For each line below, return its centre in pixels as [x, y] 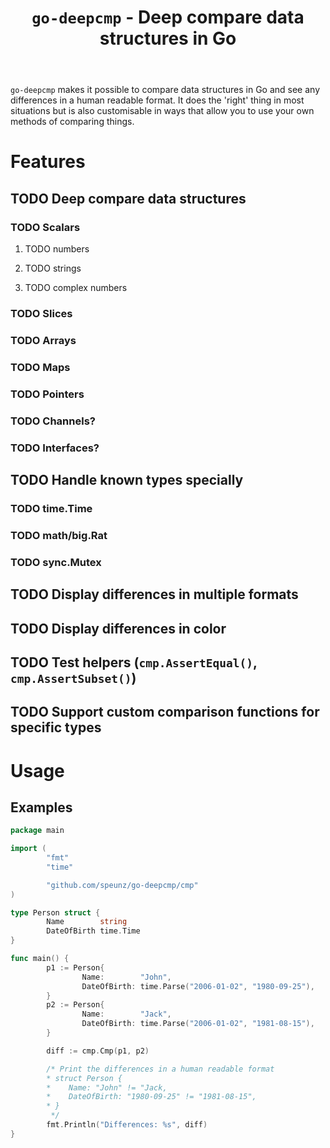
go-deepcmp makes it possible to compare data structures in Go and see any [165, 90]
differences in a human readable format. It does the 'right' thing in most [157, 100]
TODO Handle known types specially [127, 479]
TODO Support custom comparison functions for [165, 712]
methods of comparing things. [72, 122]
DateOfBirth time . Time [93, 931]
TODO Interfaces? [55, 448]
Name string [87, 922]
